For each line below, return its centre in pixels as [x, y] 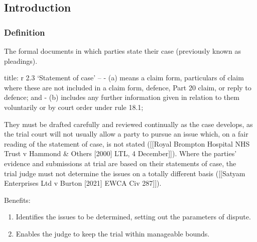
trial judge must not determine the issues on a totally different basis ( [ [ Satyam [125, 173]
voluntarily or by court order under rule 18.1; [74, 107]
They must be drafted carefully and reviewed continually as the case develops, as [128, 124]
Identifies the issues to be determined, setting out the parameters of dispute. [133, 217]
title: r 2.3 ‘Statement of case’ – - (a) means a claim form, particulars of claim [124, 78]
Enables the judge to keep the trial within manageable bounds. [113, 233]
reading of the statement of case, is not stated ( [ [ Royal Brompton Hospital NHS [127, 143]
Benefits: [17, 200]
